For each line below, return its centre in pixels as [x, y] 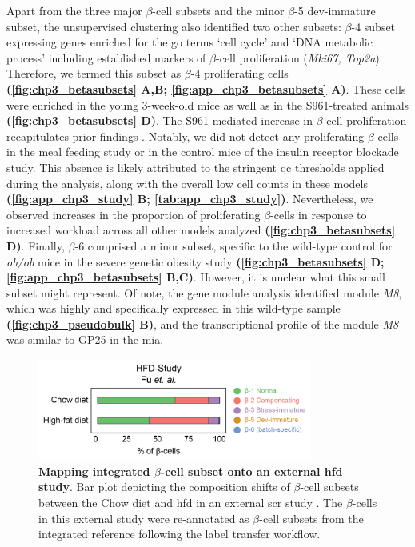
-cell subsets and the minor [218, 10]
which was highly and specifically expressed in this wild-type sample [174, 308]
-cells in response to [319, 214]
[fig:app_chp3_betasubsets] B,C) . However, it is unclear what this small [196, 277]
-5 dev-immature [335, 10]
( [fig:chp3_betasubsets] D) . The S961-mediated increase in [160, 120]
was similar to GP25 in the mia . [85, 339]
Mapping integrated [94, 471]
